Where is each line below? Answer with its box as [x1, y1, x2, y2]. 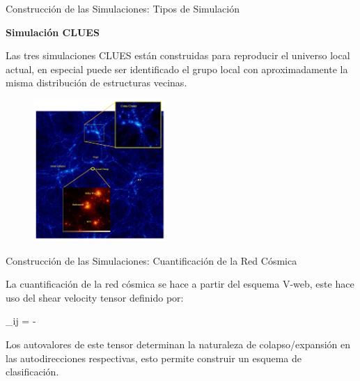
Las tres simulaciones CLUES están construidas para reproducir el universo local [6, 48, 350, 63]
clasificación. [6, 364, 59, 379]
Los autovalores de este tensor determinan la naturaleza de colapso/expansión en [6, 337, 351, 352]
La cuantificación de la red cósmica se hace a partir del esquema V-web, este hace [6, 277, 354, 291]
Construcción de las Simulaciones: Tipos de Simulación [6, 1, 240, 15]
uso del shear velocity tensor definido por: [6, 290, 184, 304]
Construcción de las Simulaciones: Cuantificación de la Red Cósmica [6, 253, 297, 267]
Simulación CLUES [6, 24, 100, 39]
